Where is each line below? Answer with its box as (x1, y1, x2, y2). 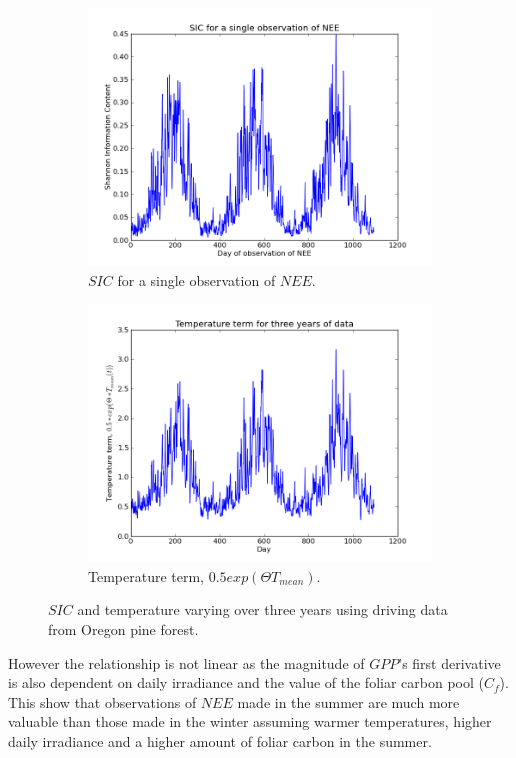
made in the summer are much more (237, 691, 460, 712)
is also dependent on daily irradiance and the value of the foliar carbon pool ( (8, 672, 484, 693)
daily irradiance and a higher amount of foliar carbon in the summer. (8, 730, 432, 751)
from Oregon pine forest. (48, 618, 199, 639)
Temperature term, (88, 565, 205, 586)
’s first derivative (398, 652, 501, 673)
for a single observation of (117, 269, 276, 290)
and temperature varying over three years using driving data (77, 599, 448, 620)
